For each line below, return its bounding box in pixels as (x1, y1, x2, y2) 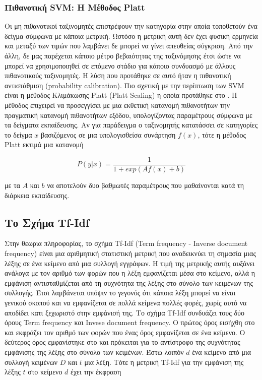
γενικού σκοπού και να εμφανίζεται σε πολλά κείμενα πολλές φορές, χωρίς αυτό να (5, 297, 247, 307)
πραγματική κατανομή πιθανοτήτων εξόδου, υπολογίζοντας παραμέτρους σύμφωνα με (5, 109, 252, 120)
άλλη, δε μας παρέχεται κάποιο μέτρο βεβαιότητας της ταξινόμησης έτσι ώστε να (5, 50, 241, 60)
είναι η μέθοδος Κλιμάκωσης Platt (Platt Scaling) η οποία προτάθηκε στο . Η (5, 90, 237, 100)
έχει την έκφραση (71, 366, 121, 377)
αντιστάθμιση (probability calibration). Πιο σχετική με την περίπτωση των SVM (5, 80, 244, 90)
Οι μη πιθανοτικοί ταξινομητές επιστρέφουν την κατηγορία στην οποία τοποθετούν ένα (5, 21, 257, 31)
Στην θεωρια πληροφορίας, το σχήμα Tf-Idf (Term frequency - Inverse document (5, 238, 248, 248)
